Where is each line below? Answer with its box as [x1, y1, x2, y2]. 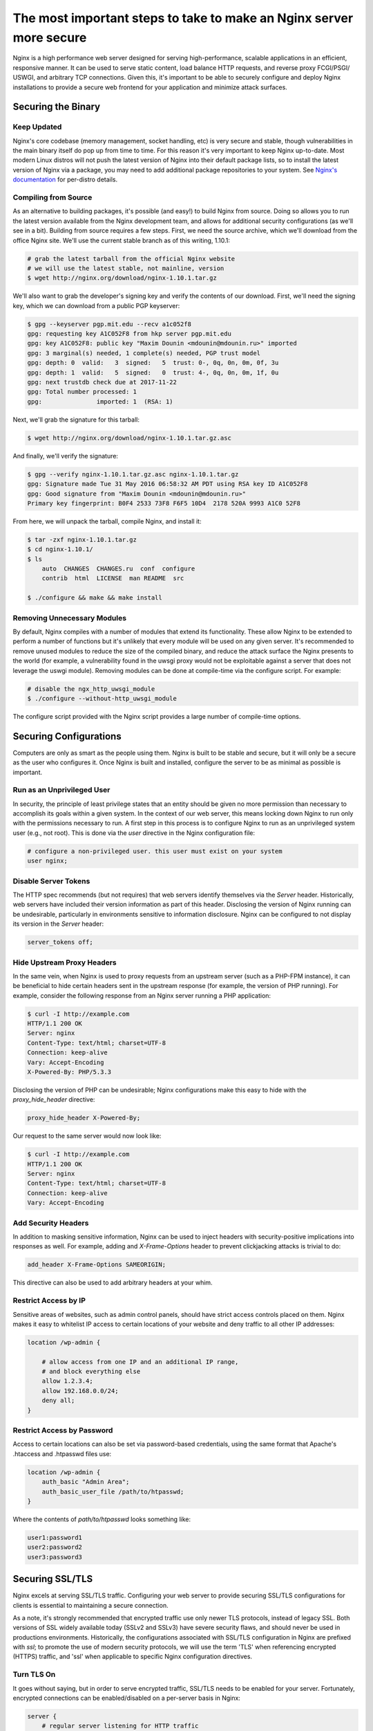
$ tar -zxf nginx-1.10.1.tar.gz [27, 535, 137, 544]
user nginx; [27, 857, 68, 865]
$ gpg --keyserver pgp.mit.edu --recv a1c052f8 [27, 320, 191, 328]
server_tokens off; [27, 938, 93, 947]
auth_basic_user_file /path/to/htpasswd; [41, 1487, 184, 1496]
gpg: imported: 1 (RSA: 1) [27, 397, 173, 405]
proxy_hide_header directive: [12, 1095, 95, 1104]
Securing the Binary [12, 101, 101, 113]
